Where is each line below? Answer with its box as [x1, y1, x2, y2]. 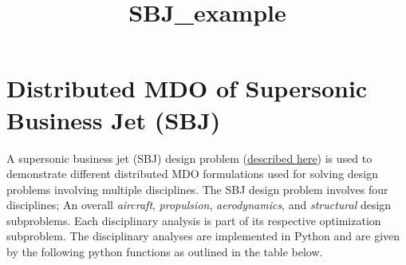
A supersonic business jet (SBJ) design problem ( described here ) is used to [6, 149, 372, 166]
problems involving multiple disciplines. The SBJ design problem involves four [6, 180, 388, 197]
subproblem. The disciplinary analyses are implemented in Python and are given [6, 227, 400, 244]
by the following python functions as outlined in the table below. [6, 243, 323, 260]
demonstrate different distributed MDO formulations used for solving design [6, 165, 379, 182]
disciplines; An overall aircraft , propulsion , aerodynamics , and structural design [6, 196, 392, 213]
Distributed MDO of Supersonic [6, 72, 368, 105]
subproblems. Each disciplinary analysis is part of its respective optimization [6, 212, 381, 228]
